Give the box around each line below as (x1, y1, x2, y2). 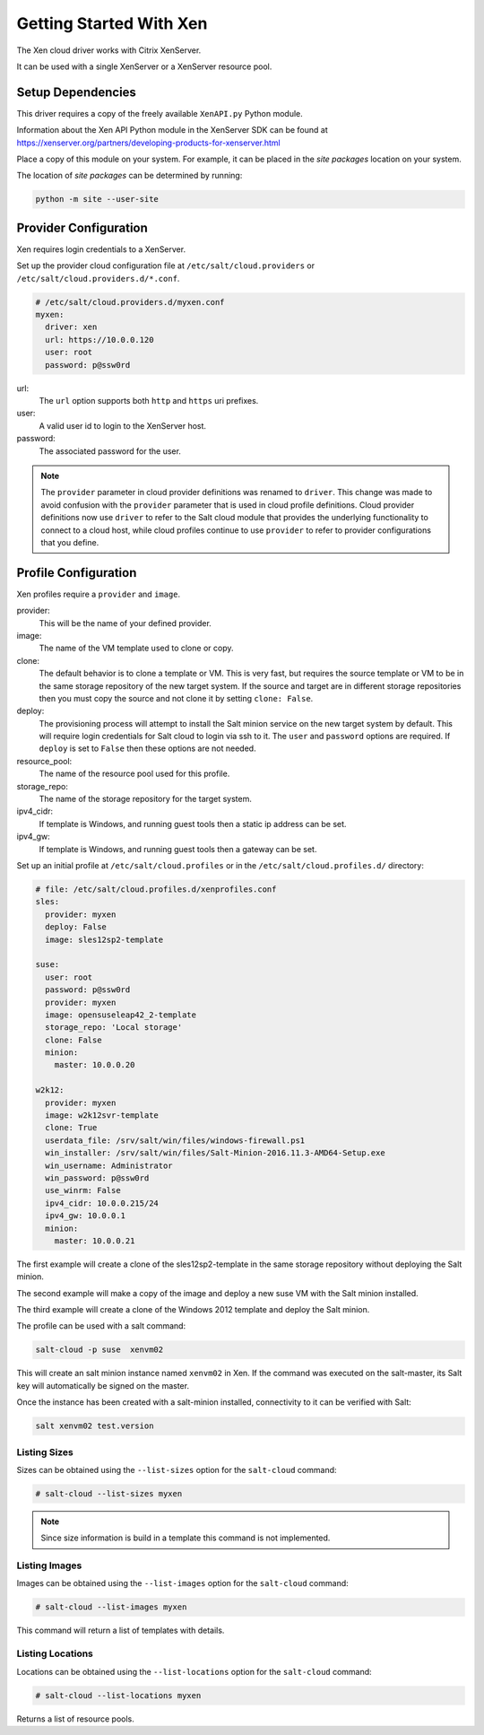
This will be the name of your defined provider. (39, 617, 212, 628)
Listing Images (16, 1559, 82, 1572)
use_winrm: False (45, 1185, 121, 1196)
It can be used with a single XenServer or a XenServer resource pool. (16, 61, 272, 72)
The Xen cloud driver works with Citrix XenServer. (16, 45, 202, 56)
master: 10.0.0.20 (54, 1059, 135, 1070)
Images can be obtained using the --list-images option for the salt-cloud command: (16, 1578, 349, 1589)
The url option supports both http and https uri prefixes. (39, 395, 259, 405)
